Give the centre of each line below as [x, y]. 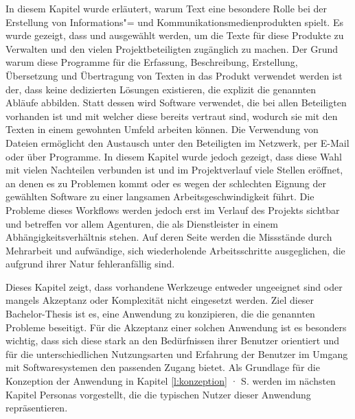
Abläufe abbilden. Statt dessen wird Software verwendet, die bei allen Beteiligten [176, 103]
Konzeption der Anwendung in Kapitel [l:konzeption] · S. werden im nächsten [171, 381]
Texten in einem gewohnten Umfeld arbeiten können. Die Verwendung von [162, 129]
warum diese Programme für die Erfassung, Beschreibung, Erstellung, [152, 62]
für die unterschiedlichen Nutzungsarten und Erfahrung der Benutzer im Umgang [177, 354]
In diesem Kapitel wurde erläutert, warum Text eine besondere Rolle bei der [167, 8]
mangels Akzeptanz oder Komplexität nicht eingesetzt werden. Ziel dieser [160, 300]
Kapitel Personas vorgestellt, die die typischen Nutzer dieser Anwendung [158, 394]
